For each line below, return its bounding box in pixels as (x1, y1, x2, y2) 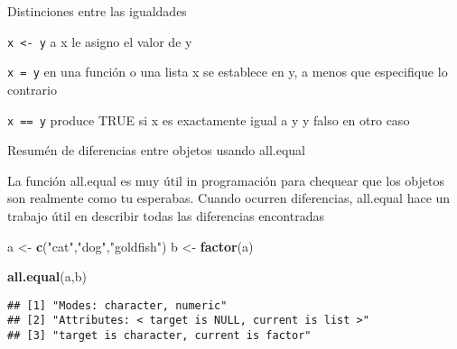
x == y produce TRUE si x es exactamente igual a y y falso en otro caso (7, 110, 410, 129)
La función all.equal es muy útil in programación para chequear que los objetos (7, 170, 444, 189)
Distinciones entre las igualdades (7, 2, 187, 20)
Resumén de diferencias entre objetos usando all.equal (7, 141, 305, 160)
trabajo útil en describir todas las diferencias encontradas (7, 206, 324, 225)
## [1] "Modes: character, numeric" (7, 298, 228, 312)
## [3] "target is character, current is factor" (7, 329, 312, 343)
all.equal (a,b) (7, 267, 87, 286)
